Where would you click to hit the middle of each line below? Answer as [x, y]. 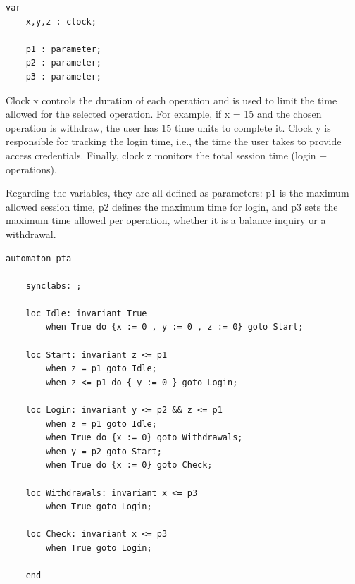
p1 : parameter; [64, 49]
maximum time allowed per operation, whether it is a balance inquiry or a [166, 220]
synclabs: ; [54, 286]
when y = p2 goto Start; [104, 451]
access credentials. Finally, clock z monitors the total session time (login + [167, 155]
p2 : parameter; [64, 63]
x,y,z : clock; [61, 21]
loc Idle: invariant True [86, 313]
